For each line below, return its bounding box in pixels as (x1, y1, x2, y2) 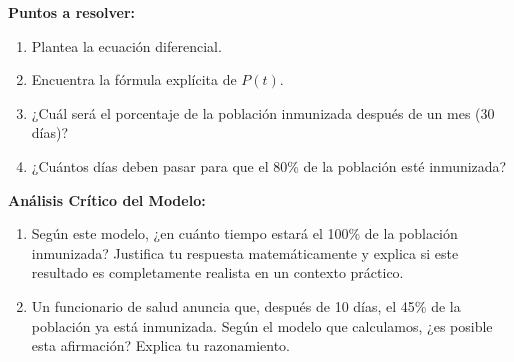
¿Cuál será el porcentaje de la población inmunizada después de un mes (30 (31, 102, 495, 123)
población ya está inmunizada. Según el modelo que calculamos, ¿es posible (31, 315, 493, 336)
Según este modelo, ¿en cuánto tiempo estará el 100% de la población (31, 223, 458, 244)
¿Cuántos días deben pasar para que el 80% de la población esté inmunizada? (31, 155, 507, 176)
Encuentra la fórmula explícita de (31, 69, 237, 90)
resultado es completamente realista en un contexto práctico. (31, 262, 404, 283)
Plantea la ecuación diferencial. (31, 35, 222, 56)
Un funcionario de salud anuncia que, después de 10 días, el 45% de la (31, 295, 461, 316)
